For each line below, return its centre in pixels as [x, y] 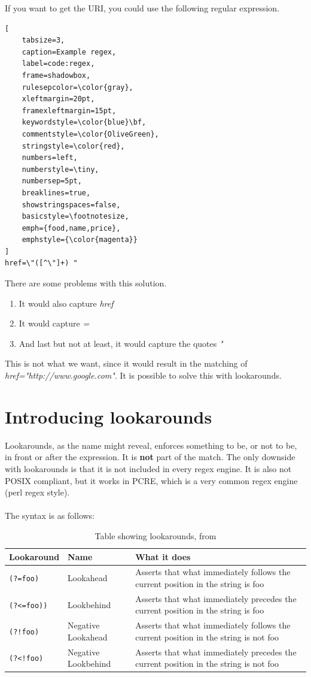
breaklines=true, [56, 193]
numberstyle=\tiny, [60, 169]
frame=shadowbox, [56, 75]
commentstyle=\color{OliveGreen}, [90, 134]
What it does [163, 556]
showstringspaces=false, [71, 205]
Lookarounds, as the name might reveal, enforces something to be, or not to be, [151, 445]
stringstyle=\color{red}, [73, 146]
